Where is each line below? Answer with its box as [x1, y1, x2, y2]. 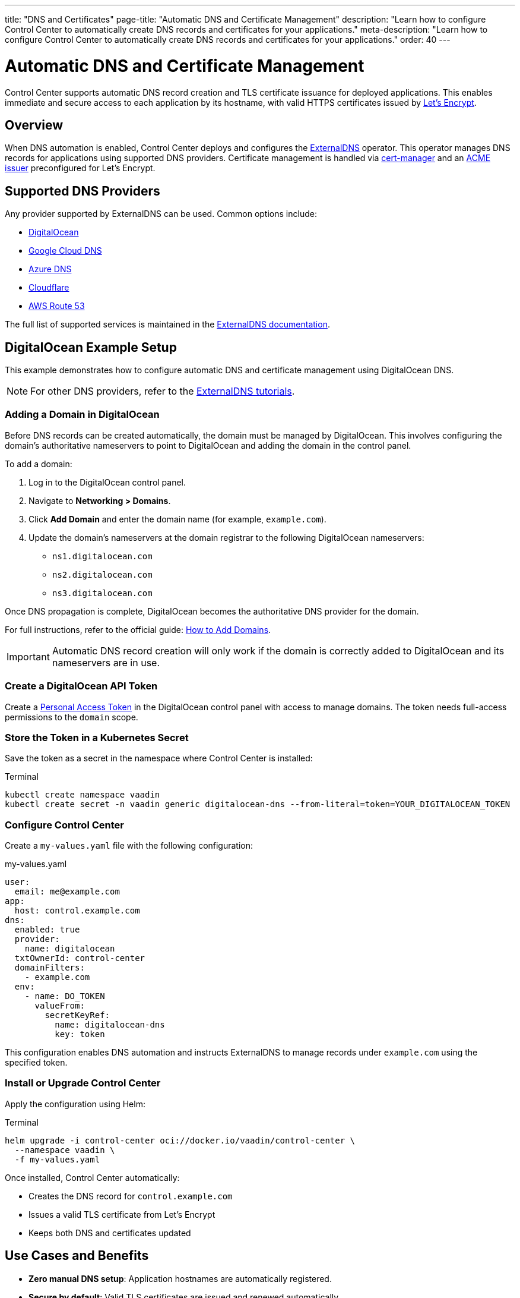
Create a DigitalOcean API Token [5, 680, 158, 692]
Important [7, 650, 50, 663]
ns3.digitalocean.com [52, 588, 153, 598]
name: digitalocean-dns [55, 1020, 165, 1030]
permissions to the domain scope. [5, 711, 138, 722]
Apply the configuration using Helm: [5, 1098, 145, 1109]
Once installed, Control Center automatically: [5, 1172, 180, 1183]
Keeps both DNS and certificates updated [28, 1227, 191, 1238]
